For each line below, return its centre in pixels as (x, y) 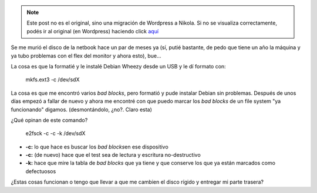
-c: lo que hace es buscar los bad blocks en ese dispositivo (97, 147)
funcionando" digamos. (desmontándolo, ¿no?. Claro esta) (82, 109)
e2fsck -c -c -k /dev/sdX (55, 133)
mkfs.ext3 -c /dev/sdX (53, 80)
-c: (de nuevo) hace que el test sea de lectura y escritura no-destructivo (113, 155)
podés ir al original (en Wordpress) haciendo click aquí (92, 31)
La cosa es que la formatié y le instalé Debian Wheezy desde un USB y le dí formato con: (118, 66)
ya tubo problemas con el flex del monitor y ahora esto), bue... (86, 56)
